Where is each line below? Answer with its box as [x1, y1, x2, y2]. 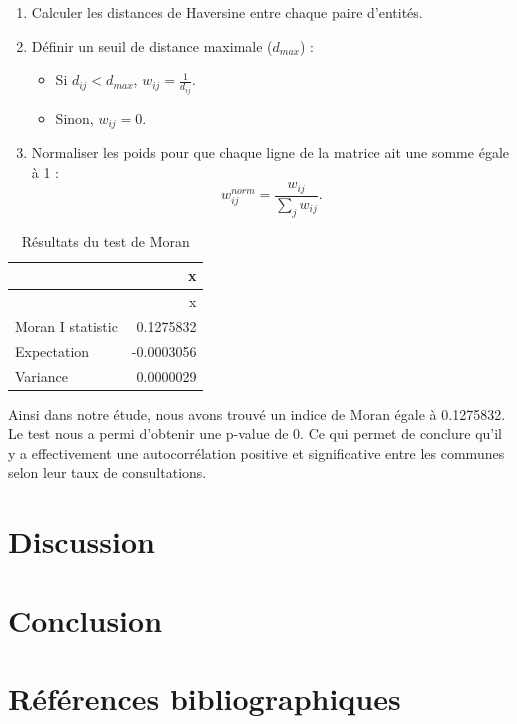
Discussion [8, 521, 155, 562]
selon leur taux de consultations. [8, 462, 207, 483]
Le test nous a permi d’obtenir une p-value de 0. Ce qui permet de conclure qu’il [8, 423, 502, 444]
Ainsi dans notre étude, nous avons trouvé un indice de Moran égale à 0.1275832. [8, 403, 506, 424]
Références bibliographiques [8, 677, 401, 718]
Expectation [15, 340, 90, 361]
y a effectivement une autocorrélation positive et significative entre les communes [8, 442, 505, 463]
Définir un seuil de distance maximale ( [31, 35, 273, 56]
